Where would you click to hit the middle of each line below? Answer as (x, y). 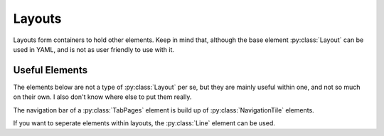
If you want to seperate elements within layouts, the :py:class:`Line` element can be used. (144, 123)
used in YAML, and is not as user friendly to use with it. (94, 49)
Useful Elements (50, 70)
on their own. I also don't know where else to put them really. (102, 97)
